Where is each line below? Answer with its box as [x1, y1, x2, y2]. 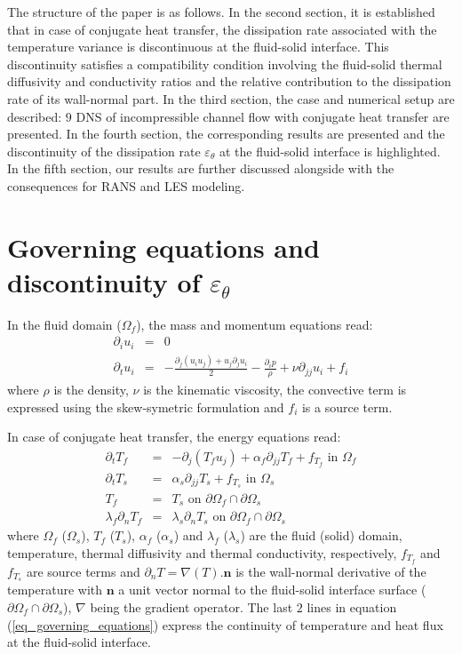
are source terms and [26, 562, 140, 580]
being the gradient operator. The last [90, 598, 293, 617]
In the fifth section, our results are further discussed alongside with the [7, 159, 394, 178]
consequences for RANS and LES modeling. [7, 176, 245, 195]
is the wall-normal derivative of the [235, 562, 426, 580]
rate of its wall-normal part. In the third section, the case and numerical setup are [7, 89, 455, 108]
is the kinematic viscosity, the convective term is [143, 380, 407, 399]
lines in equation [307, 598, 397, 617]
